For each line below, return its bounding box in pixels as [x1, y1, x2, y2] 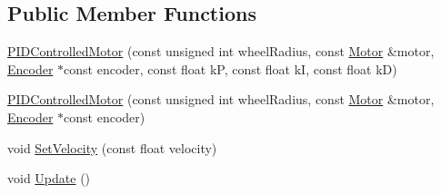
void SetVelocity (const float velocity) [7, 138, 217, 157]
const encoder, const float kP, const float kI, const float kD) [64, 59, 397, 78]
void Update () [7, 169, 91, 188]
